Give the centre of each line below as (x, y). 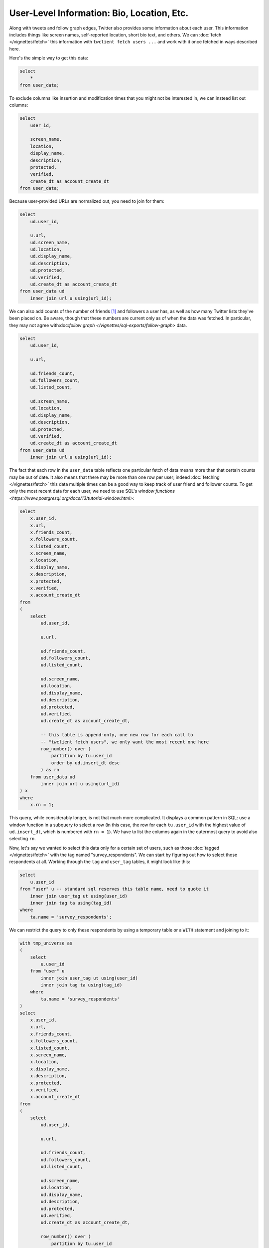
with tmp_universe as (46, 943)
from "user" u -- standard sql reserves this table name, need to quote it (114, 889)
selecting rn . (22, 839)
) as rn (50, 770)
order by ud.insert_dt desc (85, 763)
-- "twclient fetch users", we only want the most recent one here (125, 742)
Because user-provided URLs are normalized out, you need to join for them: (87, 201)
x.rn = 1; (42, 805)
